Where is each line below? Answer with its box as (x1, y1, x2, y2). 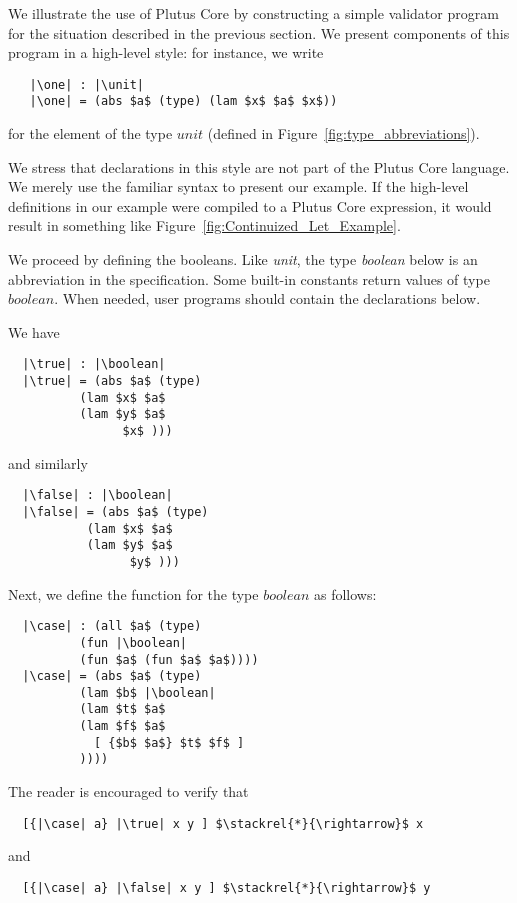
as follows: (313, 583, 377, 604)
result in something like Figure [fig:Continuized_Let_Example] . (8, 215, 401, 236)
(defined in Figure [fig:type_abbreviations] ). (207, 123, 480, 144)
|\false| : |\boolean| (22, 488, 173, 503)
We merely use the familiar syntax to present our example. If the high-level (8, 176, 469, 197)
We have (8, 321, 60, 342)
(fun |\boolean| (79, 635, 187, 650)
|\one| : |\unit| (29, 77, 145, 92)
